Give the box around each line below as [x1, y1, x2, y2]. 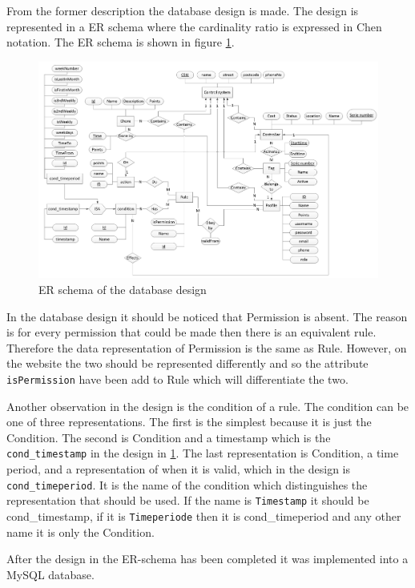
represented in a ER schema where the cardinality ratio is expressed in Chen [6, 18, 382, 34]
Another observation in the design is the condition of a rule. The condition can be [6, 397, 409, 414]
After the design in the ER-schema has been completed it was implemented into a [6, 550, 409, 567]
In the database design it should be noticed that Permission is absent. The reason [6, 308, 408, 324]
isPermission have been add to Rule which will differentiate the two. [6, 370, 349, 387]
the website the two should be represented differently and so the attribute [6, 355, 369, 372]
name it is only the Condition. [6, 523, 155, 540]
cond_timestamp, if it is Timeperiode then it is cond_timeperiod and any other [6, 507, 401, 524]
